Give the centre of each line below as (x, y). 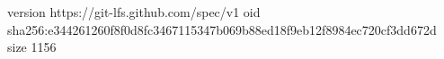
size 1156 (32, 47)
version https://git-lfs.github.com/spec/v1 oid (134, 12)
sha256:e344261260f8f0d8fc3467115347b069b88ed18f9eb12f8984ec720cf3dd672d (222, 29)
